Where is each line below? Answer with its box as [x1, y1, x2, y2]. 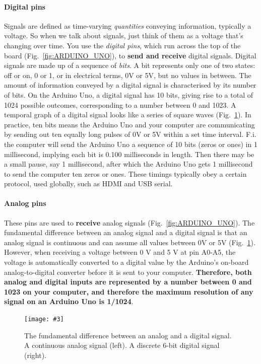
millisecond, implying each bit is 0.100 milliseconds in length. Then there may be [4, 149, 254, 159]
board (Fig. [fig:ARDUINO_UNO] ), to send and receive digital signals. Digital [4, 50, 256, 60]
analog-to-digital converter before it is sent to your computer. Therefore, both [4, 266, 252, 277]
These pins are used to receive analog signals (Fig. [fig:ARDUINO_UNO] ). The [4, 217, 255, 228]
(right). [24, 349, 47, 360]
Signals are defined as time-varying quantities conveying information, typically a [4, 20, 251, 31]
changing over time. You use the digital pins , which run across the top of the [4, 40, 241, 50]
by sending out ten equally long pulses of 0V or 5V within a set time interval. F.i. [4, 129, 256, 139]
